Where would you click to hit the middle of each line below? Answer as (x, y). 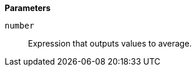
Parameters (28, 8)
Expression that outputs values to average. (110, 43)
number (20, 26)
